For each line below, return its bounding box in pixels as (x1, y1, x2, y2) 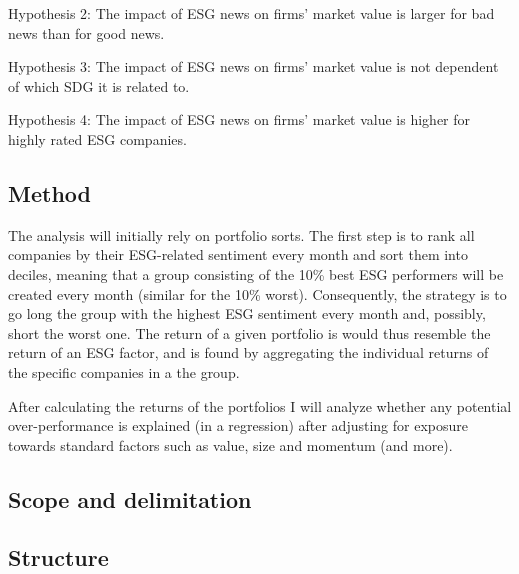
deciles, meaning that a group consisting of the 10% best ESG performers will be (8, 263, 504, 284)
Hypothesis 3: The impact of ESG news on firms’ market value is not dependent (8, 56, 499, 77)
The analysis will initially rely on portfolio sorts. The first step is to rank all (8, 224, 475, 245)
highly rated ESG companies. (8, 128, 187, 149)
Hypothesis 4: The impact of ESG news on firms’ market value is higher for (8, 109, 471, 130)
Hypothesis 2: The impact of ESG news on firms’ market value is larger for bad (8, 3, 495, 23)
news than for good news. (8, 22, 165, 43)
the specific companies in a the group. (8, 361, 240, 382)
